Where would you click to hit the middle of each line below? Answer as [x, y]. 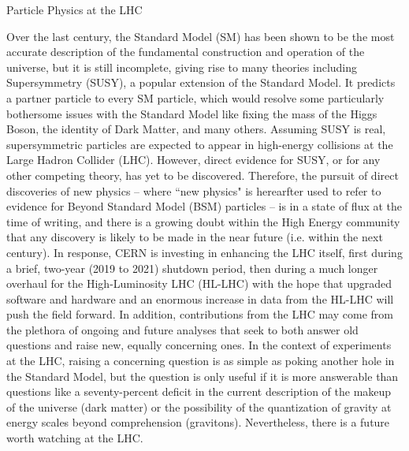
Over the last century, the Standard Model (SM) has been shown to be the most [201, 36]
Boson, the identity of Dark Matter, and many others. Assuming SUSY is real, [196, 129]
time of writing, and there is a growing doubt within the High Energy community [203, 221]
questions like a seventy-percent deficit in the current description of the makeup [199, 391]
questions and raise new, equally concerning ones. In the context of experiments [199, 345]
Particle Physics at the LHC [74, 9]
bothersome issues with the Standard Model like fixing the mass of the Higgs [192, 113]
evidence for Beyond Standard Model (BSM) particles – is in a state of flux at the [204, 206]
